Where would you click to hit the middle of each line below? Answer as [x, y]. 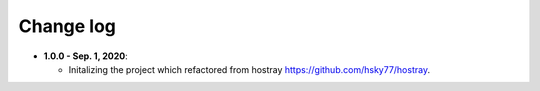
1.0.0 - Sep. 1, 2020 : [86, 56]
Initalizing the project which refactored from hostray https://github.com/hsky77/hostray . [249, 69]
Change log [67, 26]
